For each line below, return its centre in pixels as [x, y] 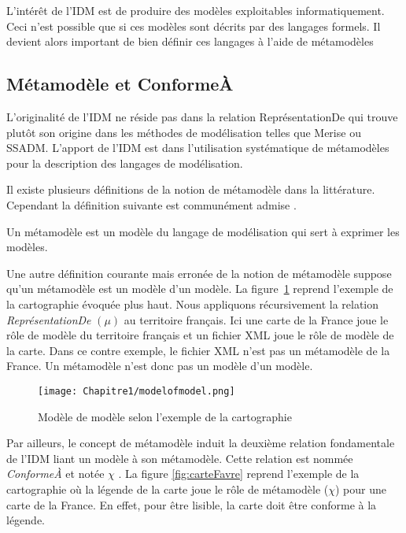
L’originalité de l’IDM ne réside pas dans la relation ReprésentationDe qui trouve [202, 116]
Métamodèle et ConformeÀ [120, 84]
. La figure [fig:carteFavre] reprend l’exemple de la [239, 474]
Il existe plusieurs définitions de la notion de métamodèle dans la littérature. [191, 189]
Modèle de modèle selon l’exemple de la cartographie [165, 416]
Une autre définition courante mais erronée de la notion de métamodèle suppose [199, 273]
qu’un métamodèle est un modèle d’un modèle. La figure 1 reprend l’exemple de [200, 289]
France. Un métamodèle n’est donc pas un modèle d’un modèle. [160, 366]
